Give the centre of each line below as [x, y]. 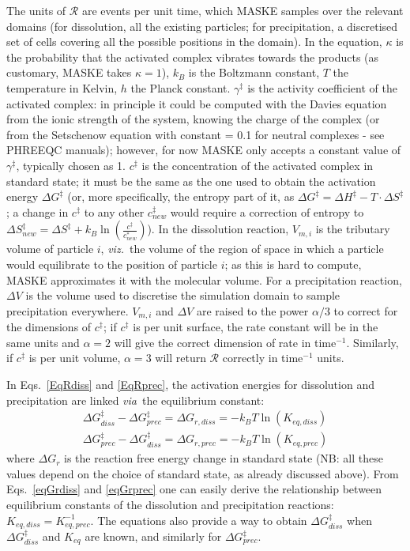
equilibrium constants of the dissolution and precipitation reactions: [170, 504]
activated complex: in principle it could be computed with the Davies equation [197, 103]
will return [181, 358]
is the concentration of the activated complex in [258, 165]
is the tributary [353, 229]
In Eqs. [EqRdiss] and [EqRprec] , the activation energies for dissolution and [190, 384]
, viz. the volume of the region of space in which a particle [242, 249]
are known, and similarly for [153, 536]
